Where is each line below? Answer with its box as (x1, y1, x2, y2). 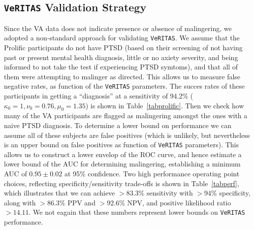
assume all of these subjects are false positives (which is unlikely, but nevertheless (4, 130, 250, 140)
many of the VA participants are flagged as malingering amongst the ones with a (4, 110, 248, 121)
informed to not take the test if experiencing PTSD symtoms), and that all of (4, 62, 238, 72)
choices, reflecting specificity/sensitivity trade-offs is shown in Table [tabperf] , (4, 178, 239, 188)
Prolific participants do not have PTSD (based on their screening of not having (4, 42, 243, 53)
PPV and (67, 197, 95, 207)
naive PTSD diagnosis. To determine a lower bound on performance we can (4, 120, 231, 131)
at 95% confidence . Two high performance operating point (64, 168, 240, 179)
